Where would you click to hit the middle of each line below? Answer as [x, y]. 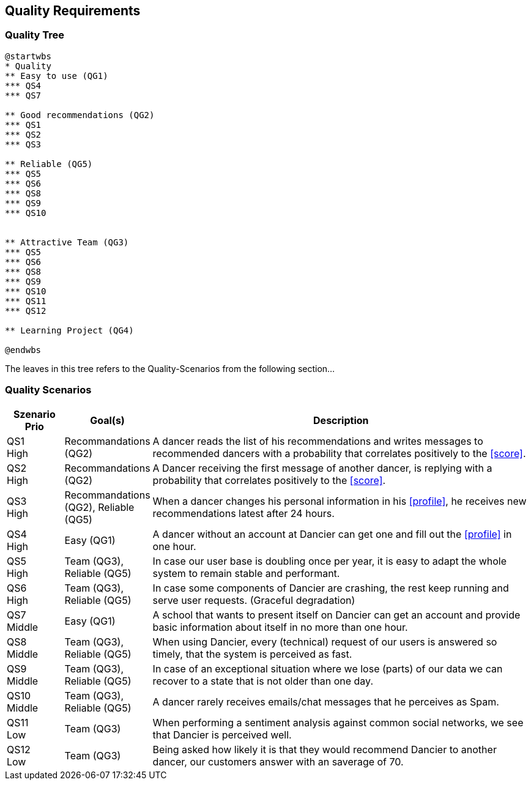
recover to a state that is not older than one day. [263, 681]
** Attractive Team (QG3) [67, 242]
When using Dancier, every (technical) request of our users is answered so [325, 642]
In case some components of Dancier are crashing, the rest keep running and [331, 588]
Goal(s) [107, 420]
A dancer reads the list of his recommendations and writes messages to [318, 441]
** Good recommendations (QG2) [80, 115]
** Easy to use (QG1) [57, 76]
